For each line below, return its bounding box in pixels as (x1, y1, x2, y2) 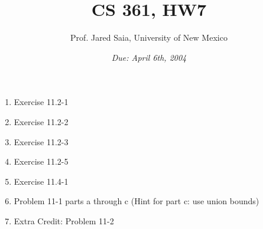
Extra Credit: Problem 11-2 (14, 214, 114, 227)
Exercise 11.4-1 (14, 175, 69, 187)
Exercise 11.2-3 (14, 135, 69, 148)
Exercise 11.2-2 (14, 115, 69, 127)
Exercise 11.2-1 (14, 96, 69, 108)
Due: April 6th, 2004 (111, 51, 187, 63)
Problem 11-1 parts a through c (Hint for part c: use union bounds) (14, 195, 259, 207)
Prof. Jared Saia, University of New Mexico (70, 31, 228, 44)
